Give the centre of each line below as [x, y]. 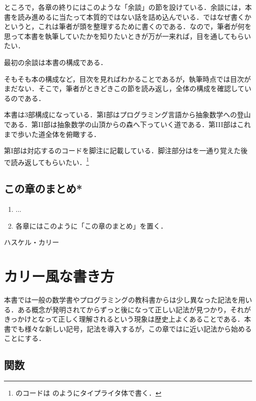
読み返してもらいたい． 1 [50, 161]
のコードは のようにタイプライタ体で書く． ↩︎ [88, 393]
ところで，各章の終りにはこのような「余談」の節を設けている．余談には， [125, 7]
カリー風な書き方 [59, 276]
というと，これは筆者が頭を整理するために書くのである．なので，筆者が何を [128, 26]
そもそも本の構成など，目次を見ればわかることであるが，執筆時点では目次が [128, 79]
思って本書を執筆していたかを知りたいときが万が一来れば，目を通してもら [124, 36]
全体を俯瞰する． [73, 134]
